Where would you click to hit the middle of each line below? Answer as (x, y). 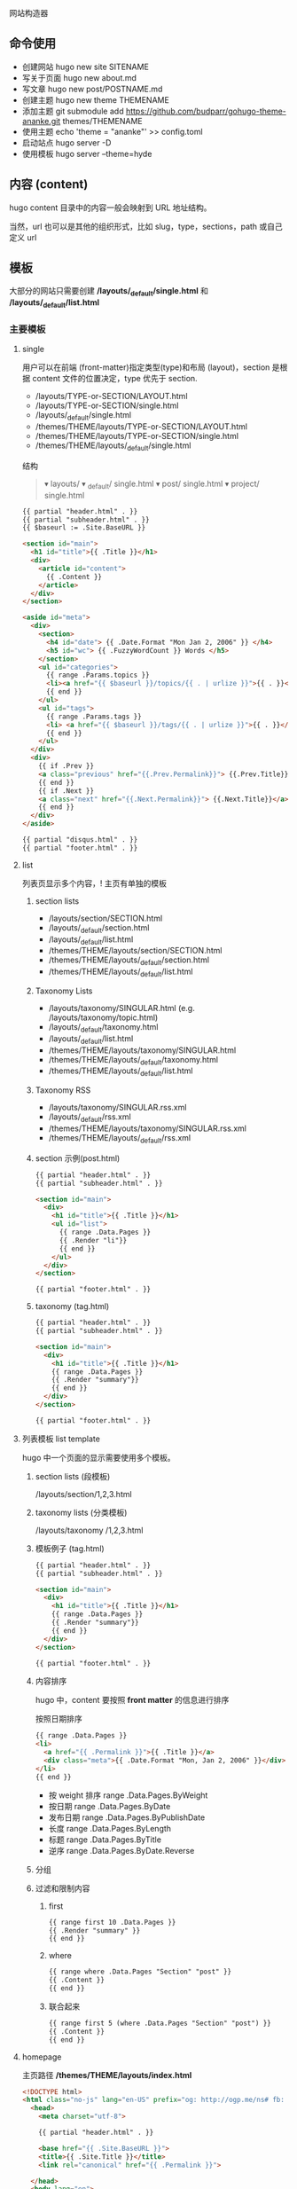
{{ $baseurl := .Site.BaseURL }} (84, 528)
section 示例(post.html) (78, 1158)
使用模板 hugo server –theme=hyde (87, 153)
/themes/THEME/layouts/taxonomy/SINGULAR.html (142, 1050)
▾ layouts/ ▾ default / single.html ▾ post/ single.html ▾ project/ (152, 484)
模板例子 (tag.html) (70, 1548)
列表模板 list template (61, 1439)
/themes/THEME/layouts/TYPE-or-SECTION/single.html (137, 436)
